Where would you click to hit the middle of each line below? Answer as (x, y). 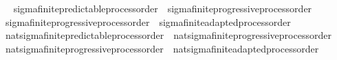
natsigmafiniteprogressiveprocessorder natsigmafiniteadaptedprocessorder (162, 48)
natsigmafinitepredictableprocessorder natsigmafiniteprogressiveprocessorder (168, 35)
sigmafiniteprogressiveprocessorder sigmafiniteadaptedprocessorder (148, 21)
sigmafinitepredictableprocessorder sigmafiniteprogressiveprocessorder (163, 8)
